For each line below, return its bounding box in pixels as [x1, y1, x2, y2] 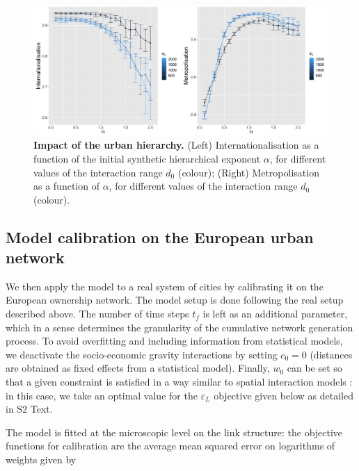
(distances [310, 347, 353, 361]
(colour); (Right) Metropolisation [177, 165, 319, 179]
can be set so [287, 361, 342, 375]
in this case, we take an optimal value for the [6, 388, 198, 402]
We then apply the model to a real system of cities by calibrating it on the [6, 279, 324, 293]
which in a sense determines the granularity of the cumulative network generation [6, 320, 353, 334]
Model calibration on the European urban [6, 226, 314, 247]
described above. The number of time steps [6, 306, 189, 321]
